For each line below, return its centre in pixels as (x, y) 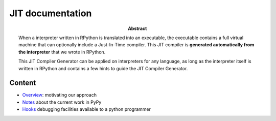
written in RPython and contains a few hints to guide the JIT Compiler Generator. (103, 68)
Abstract (137, 28)
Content (23, 83)
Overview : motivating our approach (60, 95)
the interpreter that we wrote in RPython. (62, 52)
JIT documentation (51, 13)
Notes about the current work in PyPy (62, 102)
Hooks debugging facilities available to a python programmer (86, 109)
